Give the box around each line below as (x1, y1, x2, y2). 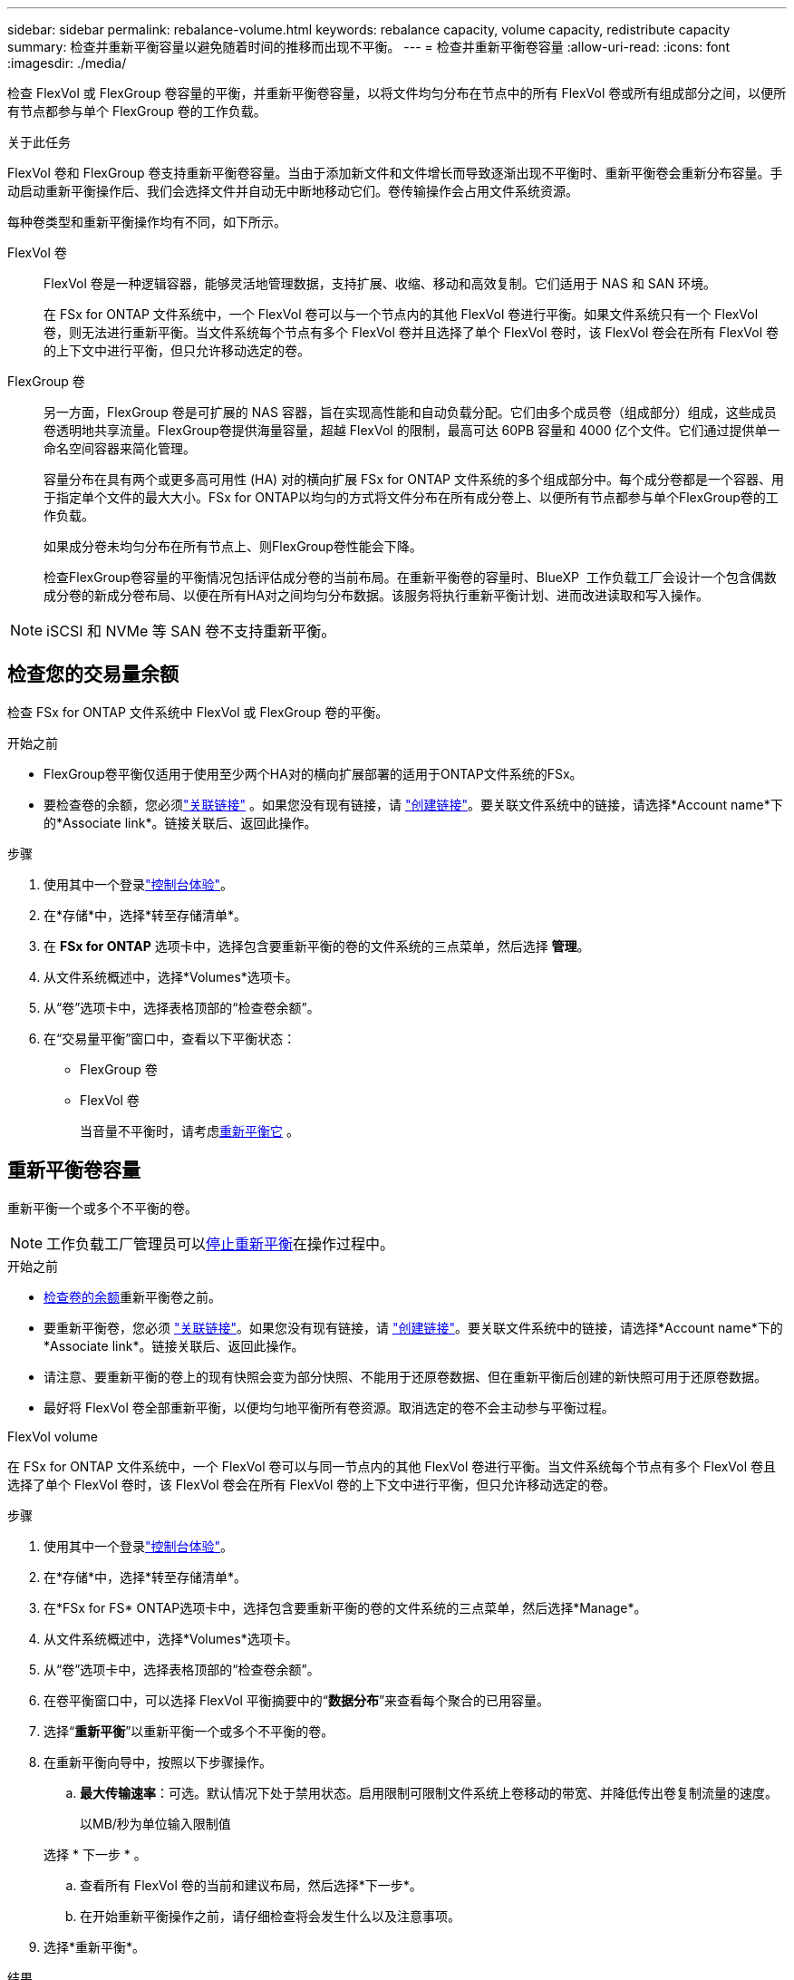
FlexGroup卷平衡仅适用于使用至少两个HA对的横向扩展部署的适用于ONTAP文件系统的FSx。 (44, 765, 583, 781)
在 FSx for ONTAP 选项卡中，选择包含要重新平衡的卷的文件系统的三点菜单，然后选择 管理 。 (44, 937, 590, 954)
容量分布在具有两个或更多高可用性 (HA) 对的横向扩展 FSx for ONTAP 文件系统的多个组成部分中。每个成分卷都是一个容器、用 (44, 471, 784, 487)
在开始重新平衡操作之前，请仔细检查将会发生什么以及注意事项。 (80, 1907, 460, 1924)
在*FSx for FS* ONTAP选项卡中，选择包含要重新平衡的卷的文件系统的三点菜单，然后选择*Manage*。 (44, 1599, 647, 1616)
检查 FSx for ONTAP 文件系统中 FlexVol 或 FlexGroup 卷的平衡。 (7, 704, 389, 720)
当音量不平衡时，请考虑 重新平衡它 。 (80, 1122, 299, 1139)
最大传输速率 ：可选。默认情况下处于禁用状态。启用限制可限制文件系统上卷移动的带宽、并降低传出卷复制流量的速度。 (80, 1784, 778, 1800)
